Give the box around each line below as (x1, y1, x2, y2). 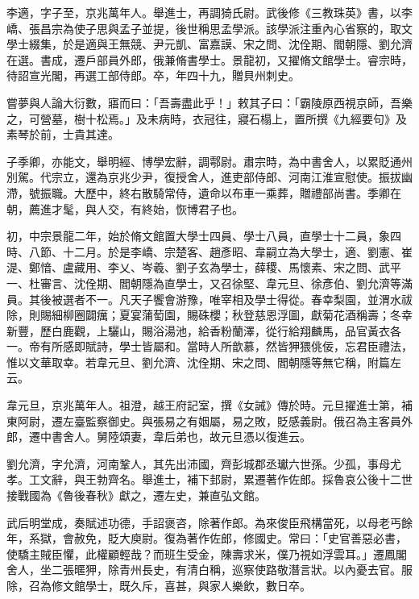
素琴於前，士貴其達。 (6, 126, 119, 143)
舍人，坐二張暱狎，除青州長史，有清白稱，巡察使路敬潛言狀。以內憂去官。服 (6, 561, 413, 578)
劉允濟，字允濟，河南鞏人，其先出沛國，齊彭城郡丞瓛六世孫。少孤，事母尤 (6, 455, 401, 472)
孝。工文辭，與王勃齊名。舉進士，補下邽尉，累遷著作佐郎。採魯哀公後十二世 (6, 471, 413, 488)
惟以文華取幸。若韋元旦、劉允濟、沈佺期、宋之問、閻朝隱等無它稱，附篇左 (6, 353, 401, 370)
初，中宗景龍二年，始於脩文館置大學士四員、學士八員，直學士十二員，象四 (6, 227, 401, 244)
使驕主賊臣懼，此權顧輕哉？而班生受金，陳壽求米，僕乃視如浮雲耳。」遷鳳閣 (6, 545, 407, 562)
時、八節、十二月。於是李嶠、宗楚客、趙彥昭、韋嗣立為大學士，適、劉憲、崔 (6, 243, 413, 260)
